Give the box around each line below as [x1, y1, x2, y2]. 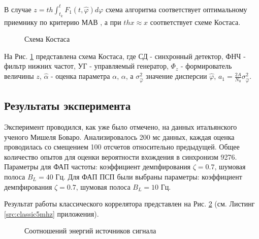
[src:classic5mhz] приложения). [4, 208, 99, 219]
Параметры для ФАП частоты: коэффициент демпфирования [4, 161, 191, 172]
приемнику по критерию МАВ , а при [4, 16, 121, 27]
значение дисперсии [145, 71, 207, 81]
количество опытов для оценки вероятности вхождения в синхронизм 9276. [4, 151, 237, 162]
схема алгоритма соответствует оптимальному [105, 4, 247, 14]
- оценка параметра [51, 71, 110, 81]
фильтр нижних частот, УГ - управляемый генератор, [4, 61, 169, 71]
